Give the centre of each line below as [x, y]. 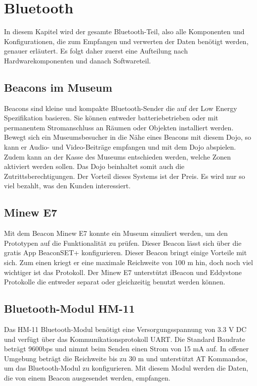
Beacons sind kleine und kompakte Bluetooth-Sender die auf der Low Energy [121, 108]
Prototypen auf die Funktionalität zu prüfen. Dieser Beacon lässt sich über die [123, 243]
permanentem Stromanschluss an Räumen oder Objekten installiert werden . [119, 127]
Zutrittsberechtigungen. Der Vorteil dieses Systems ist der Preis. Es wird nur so [125, 176]
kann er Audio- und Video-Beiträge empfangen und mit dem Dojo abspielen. [120, 147]
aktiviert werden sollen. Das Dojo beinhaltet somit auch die [94, 166]
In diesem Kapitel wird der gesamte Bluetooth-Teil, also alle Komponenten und [124, 31]
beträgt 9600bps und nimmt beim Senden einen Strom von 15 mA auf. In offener [127, 349]
